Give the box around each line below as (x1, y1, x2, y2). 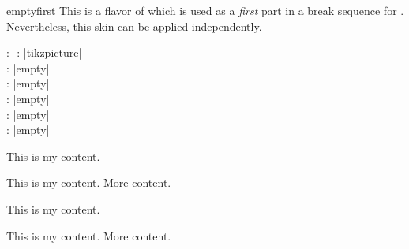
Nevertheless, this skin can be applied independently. (6, 17, 262, 34)
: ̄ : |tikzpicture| (6, 44, 82, 61)
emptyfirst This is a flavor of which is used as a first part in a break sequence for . (6, 2, 404, 18)
